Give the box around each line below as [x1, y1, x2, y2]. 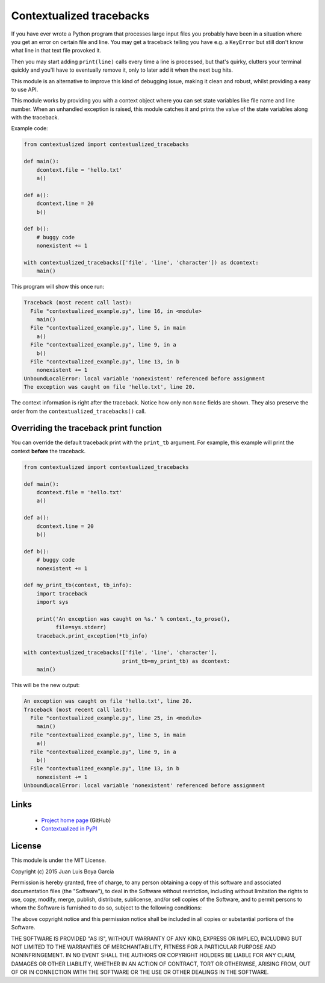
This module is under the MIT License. [11, 856, 107, 864]
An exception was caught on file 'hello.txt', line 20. [23, 698, 193, 705]
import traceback [36, 590, 88, 597]
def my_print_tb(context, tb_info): [23, 582, 132, 589]
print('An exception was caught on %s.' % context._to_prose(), [36, 615, 231, 622]
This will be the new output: [11, 682, 80, 689]
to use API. [11, 86, 39, 93]
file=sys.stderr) [55, 624, 107, 631]
